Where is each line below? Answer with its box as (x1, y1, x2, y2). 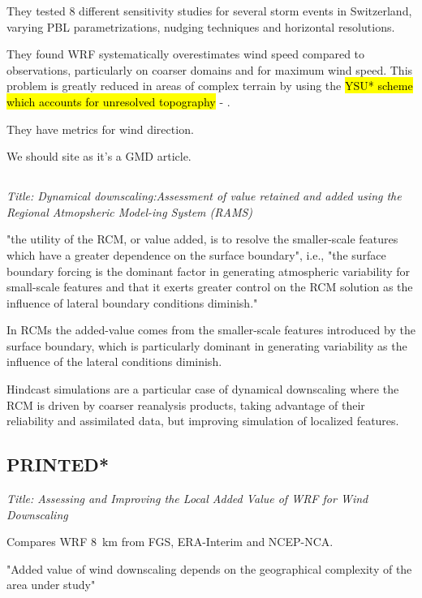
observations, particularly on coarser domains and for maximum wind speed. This (6, 61, 413, 78)
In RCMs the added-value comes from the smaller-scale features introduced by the (6, 321, 416, 338)
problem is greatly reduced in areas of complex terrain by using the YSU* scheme (6, 77, 413, 94)
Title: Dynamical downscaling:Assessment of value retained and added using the (6, 187, 402, 204)
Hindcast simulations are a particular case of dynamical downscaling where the (6, 381, 399, 398)
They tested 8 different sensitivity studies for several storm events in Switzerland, (6, 2, 412, 19)
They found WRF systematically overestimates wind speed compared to (6, 45, 365, 62)
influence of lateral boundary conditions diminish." (6, 294, 258, 311)
